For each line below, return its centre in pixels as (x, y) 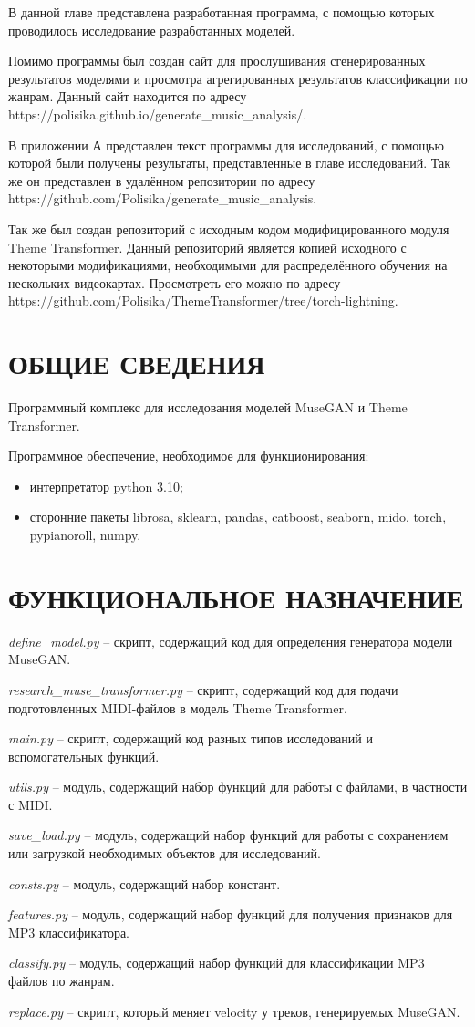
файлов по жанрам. (62, 981)
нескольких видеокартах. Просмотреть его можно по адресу (175, 282)
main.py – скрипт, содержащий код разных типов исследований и (191, 738)
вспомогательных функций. (84, 756)
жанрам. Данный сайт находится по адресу (128, 96)
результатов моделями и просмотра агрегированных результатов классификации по (238, 78)
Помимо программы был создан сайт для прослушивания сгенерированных (217, 61)
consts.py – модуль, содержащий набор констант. (145, 883)
